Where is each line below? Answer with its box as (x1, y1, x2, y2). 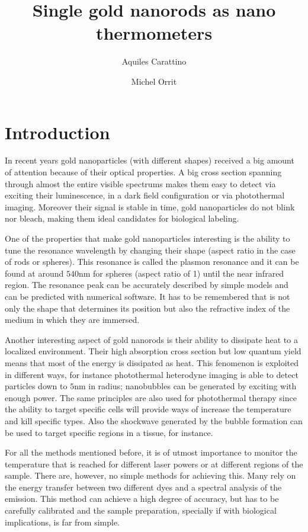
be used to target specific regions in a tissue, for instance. (5, 426, 213, 438)
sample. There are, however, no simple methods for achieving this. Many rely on (5, 469, 296, 482)
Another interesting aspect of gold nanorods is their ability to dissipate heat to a (5, 333, 298, 345)
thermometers (95, 21, 213, 45)
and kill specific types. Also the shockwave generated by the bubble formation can (5, 414, 303, 427)
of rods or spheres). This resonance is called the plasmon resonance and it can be (5, 255, 299, 268)
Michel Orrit (131, 75, 177, 87)
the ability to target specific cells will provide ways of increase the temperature (5, 403, 291, 415)
